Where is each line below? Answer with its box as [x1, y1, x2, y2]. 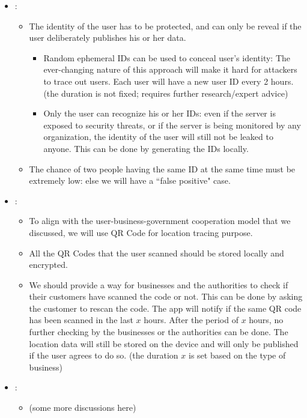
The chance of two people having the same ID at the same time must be [29, 162, 296, 175]
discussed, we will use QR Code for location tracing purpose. [29, 226, 253, 238]
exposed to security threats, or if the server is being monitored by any [43, 118, 301, 131]
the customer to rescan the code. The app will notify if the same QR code [29, 301, 302, 314]
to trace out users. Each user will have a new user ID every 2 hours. [43, 74, 294, 87]
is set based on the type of [189, 349, 286, 362]
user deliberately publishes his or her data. [29, 31, 186, 44]
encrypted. [29, 258, 68, 271]
